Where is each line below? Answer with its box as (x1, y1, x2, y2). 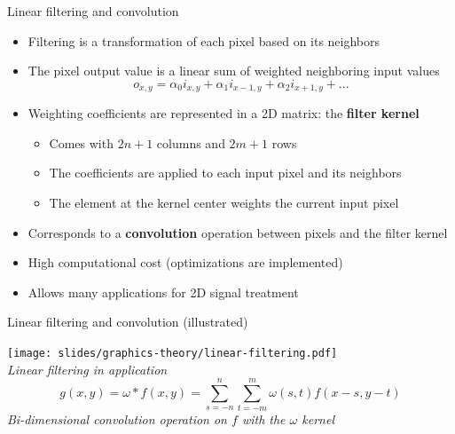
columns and (156, 133, 225, 152)
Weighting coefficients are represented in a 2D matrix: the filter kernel (27, 104, 420, 122)
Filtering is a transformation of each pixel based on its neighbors (27, 31, 380, 50)
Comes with (49, 133, 114, 152)
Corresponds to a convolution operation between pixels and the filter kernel (27, 223, 448, 241)
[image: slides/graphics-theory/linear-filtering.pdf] (7, 346, 338, 359)
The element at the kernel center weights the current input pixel (49, 193, 399, 212)
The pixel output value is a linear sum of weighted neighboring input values (27, 61, 440, 80)
